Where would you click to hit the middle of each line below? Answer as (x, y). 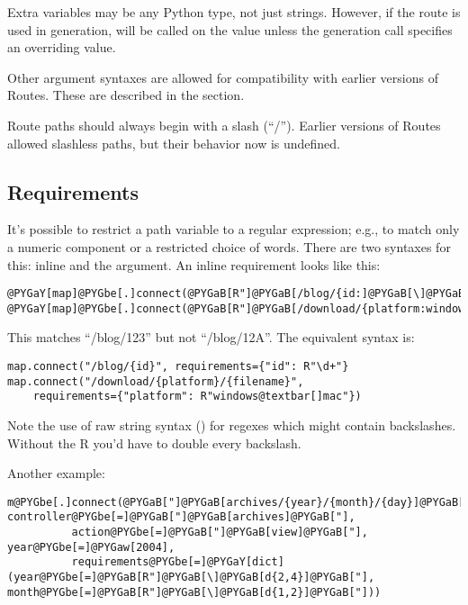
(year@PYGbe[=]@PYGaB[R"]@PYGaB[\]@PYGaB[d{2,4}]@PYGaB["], (191, 578)
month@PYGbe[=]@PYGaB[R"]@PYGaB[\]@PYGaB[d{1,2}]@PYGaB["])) (194, 592)
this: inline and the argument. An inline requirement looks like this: (194, 264)
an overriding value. (62, 47)
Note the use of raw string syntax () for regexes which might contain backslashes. (232, 425)
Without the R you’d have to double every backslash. (154, 442)
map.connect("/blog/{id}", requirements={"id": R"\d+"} (178, 367)
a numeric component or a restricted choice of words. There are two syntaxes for (229, 246)
